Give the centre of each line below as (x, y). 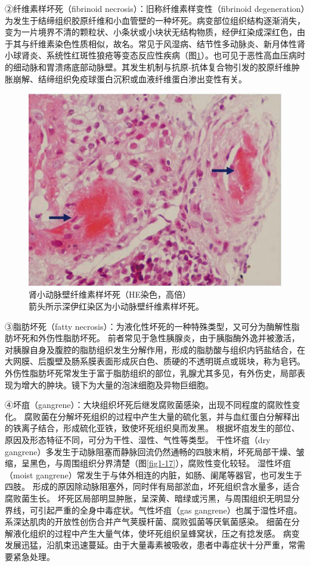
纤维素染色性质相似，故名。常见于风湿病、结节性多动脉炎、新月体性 (163, 43)
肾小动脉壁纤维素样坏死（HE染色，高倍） (110, 294)
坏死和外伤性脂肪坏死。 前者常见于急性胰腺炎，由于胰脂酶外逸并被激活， (156, 338)
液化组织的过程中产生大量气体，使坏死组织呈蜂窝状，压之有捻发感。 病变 (156, 533)
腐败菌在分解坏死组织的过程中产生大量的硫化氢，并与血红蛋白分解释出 (162, 416)
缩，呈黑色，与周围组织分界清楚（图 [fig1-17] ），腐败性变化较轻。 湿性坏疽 (148, 463)
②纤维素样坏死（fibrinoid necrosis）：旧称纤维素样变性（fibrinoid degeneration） (155, 8)
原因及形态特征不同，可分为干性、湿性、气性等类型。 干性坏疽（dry (138, 439)
